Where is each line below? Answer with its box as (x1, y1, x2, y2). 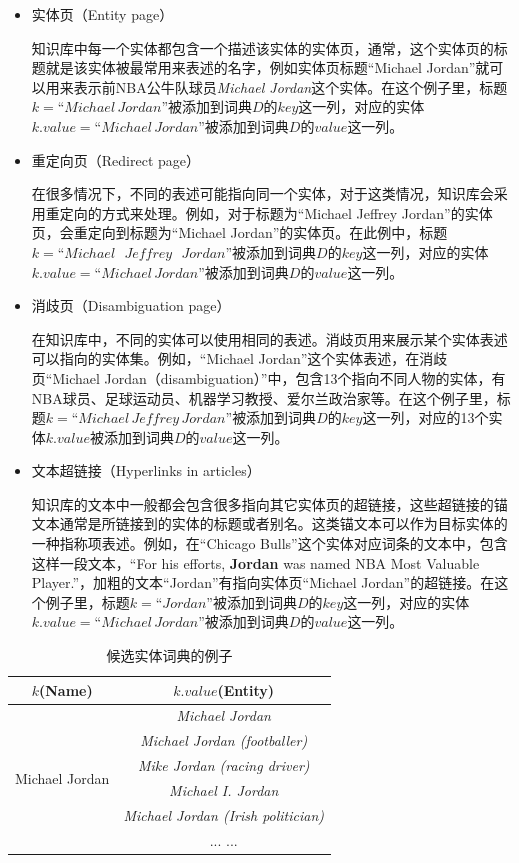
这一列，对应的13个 (362, 407, 489, 428)
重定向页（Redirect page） (31, 149, 201, 170)
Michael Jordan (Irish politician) (123, 804, 325, 825)
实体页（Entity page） (31, 4, 174, 24)
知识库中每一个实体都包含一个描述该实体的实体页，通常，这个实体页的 (31, 37, 494, 58)
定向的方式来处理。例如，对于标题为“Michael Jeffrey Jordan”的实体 (59, 202, 493, 223)
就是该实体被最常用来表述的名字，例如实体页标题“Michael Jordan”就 (45, 57, 490, 78)
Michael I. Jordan (169, 780, 279, 800)
